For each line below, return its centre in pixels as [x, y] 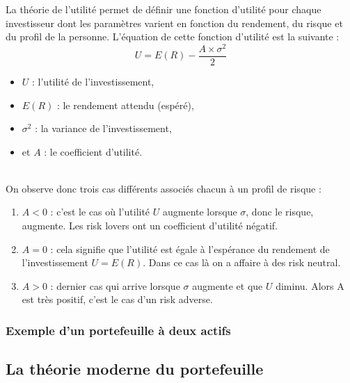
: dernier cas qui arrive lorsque [115, 285]
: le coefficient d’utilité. [93, 151]
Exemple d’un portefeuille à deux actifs [118, 330]
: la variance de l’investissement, [103, 128]
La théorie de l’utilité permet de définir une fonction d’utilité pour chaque [164, 9]
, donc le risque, [280, 212]
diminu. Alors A [310, 285]
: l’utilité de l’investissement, [93, 81]
